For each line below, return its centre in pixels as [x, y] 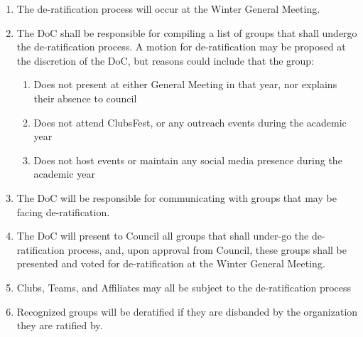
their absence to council [85, 98]
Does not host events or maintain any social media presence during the [188, 160]
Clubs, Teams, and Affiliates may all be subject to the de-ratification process [184, 287]
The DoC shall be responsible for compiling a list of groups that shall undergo [187, 32]
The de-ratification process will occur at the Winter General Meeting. [168, 9]
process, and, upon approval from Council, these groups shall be [207, 249]
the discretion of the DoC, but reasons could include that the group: [166, 60]
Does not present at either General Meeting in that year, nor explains [185, 84]
